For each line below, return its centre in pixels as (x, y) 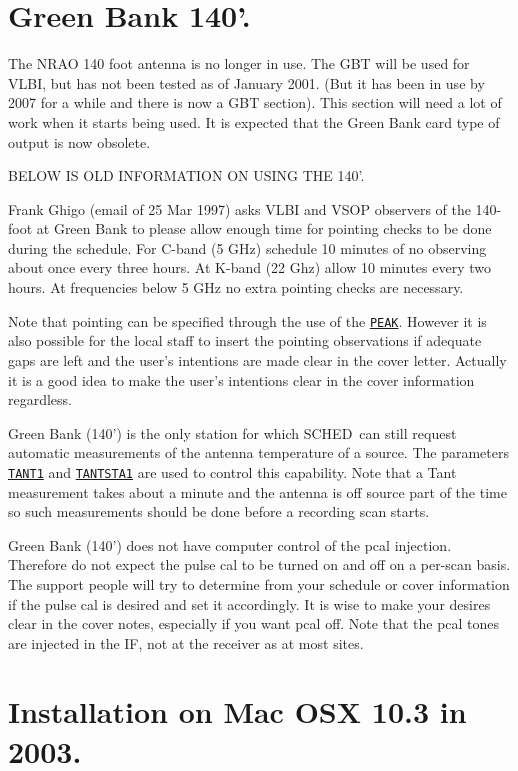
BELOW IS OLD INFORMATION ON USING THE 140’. (186, 175)
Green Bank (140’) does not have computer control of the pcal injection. (230, 544)
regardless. (40, 399)
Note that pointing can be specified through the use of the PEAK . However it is (247, 320)
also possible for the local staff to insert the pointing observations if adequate (245, 340)
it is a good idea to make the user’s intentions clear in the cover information (241, 379)
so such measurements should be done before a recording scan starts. (219, 511)
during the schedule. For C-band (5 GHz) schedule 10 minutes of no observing (247, 247)
